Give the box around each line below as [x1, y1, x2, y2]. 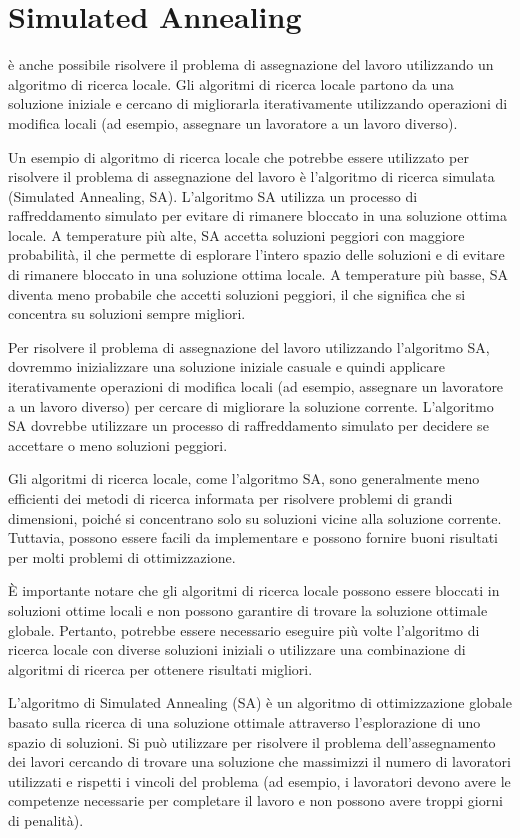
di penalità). [8, 809, 84, 830]
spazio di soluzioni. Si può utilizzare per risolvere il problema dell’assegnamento [8, 731, 496, 752]
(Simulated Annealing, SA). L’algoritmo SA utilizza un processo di [8, 185, 418, 206]
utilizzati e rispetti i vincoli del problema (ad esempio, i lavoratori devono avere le [8, 770, 511, 791]
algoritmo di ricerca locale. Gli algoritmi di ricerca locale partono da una [8, 73, 455, 94]
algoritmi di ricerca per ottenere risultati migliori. [8, 658, 313, 679]
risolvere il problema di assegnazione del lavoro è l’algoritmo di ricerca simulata [8, 166, 495, 187]
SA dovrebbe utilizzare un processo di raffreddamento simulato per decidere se [8, 415, 489, 436]
